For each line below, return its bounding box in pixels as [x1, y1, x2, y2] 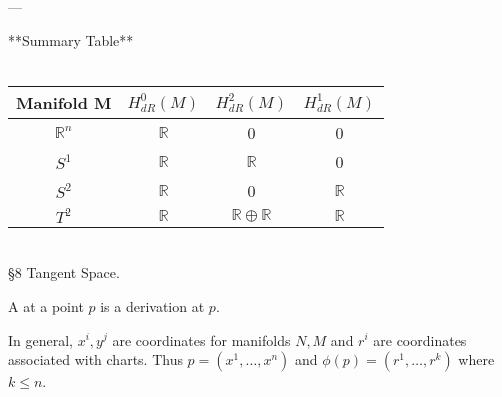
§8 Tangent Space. [8, 262, 120, 283]
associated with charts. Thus [8, 349, 183, 370]
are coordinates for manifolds [112, 329, 291, 350]
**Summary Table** [8, 29, 134, 50]
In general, [8, 329, 73, 350]
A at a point [8, 295, 84, 316]
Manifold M [16, 90, 112, 114]
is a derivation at [100, 295, 205, 316]
